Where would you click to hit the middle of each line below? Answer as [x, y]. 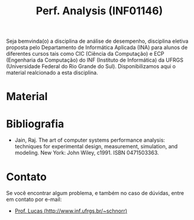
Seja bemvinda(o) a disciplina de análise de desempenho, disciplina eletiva [97, 41]
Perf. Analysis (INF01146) [99, 11]
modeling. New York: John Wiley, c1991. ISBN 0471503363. [87, 153]
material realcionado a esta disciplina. [52, 73]
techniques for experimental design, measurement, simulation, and [96, 146]
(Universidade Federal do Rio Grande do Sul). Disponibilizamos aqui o [91, 66]
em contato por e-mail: [34, 199]
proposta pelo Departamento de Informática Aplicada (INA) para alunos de [97, 47]
